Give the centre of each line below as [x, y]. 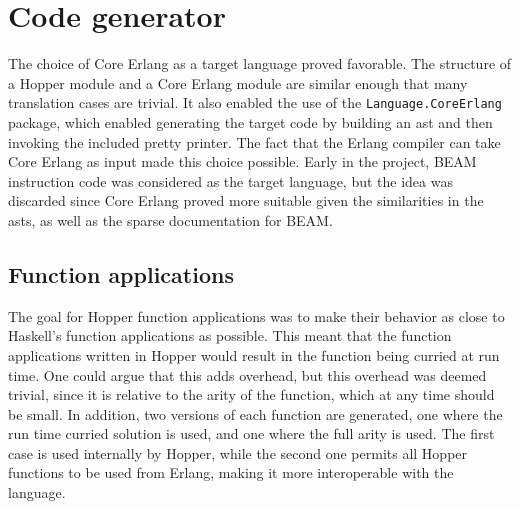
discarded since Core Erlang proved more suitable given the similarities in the [246, 200]
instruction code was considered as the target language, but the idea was [230, 180]
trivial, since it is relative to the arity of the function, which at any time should [251, 394]
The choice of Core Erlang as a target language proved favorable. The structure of [260, 63]
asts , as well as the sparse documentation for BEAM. [170, 219]
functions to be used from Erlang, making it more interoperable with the [231, 472]
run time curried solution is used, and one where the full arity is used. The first [251, 433]
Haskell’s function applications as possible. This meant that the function [230, 335]
